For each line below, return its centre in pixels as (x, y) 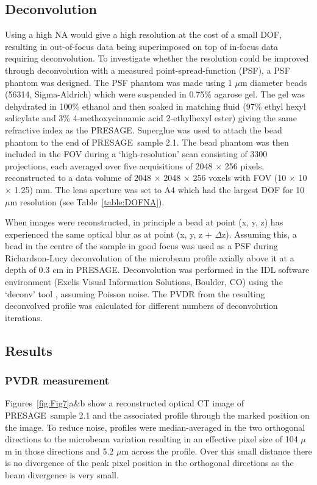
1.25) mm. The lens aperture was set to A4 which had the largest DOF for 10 (159, 189)
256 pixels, (244, 165)
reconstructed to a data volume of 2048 (78, 178)
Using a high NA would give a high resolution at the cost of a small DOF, (143, 34)
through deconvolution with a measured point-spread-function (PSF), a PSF (148, 70)
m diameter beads (273, 82)
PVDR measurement (57, 381)
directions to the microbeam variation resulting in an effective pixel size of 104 (151, 439)
